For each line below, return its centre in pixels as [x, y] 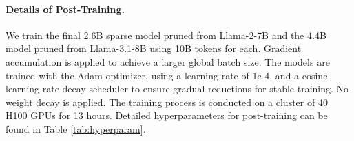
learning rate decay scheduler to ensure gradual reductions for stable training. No [177, 89]
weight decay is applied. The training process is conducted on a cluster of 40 [167, 102]
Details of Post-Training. [65, 9]
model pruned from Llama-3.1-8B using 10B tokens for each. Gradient [154, 48]
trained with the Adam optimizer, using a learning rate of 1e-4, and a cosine [167, 75]
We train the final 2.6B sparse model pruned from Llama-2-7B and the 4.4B [166, 35]
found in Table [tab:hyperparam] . [76, 128]
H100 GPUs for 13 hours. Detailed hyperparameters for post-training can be [167, 115]
